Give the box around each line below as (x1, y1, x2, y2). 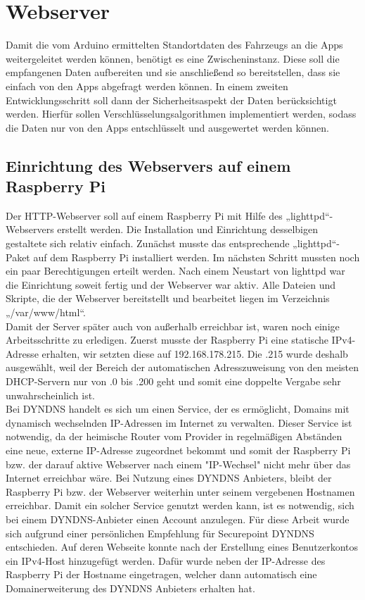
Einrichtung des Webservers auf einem (6, 154, 291, 176)
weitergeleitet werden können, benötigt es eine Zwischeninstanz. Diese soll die (6, 51, 340, 65)
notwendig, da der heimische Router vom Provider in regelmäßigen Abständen (6, 429, 342, 444)
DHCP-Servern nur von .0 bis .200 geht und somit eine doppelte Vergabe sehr (6, 374, 341, 388)
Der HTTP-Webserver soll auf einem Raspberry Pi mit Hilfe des (6, 208, 283, 223)
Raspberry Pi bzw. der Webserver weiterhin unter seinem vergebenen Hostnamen (6, 484, 355, 499)
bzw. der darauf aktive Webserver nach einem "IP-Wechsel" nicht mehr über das (6, 456, 351, 471)
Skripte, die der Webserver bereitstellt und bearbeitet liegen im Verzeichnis (6, 291, 330, 306)
